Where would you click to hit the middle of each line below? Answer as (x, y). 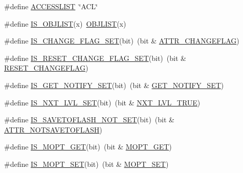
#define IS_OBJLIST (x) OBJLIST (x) (65, 23)
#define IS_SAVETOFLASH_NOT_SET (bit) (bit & (89, 120)
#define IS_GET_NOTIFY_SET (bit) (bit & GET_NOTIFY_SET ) (114, 85)
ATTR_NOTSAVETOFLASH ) (53, 129)
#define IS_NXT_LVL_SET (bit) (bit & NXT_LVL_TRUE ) (102, 102)
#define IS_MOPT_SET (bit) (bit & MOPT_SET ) (86, 164)
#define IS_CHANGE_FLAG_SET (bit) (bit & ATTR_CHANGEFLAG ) (122, 41)
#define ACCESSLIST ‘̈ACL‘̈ (51, 6)
